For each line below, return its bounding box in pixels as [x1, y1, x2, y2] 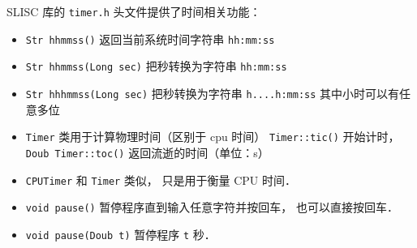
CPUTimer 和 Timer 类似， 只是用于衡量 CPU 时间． [25, 171, 296, 188]
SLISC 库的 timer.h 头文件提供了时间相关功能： [6, 3, 261, 19]
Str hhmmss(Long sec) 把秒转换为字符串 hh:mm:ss [25, 58, 287, 75]
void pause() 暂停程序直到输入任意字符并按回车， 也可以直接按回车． [25, 199, 399, 216]
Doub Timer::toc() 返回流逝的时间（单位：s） [25, 143, 269, 160]
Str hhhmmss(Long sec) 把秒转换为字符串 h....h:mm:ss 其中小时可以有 [25, 84, 400, 101]
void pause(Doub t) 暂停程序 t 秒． [25, 225, 216, 242]
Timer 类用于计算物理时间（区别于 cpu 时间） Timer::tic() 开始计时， [25, 128, 400, 145]
